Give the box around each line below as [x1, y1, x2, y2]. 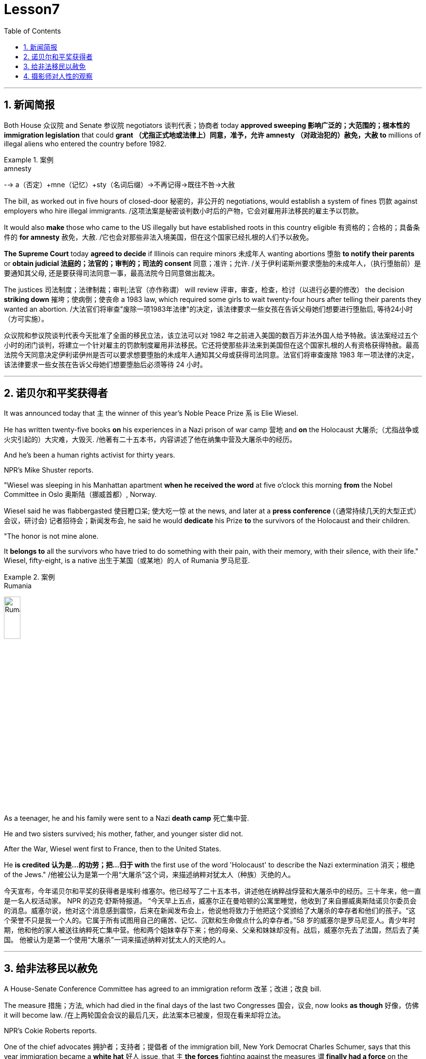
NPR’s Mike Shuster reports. [4, 466, 94, 475]
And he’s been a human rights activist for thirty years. [4, 451, 175, 459]
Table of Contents [4, 26, 61, 35]
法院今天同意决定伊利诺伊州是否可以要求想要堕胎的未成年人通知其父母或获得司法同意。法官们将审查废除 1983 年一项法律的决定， [4, 350, 418, 359]
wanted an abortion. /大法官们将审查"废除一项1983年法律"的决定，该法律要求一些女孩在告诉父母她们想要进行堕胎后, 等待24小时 [4, 304, 413, 313]
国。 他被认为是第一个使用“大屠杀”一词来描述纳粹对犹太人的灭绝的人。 [4, 935, 230, 944]
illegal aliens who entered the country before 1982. [4, 139, 166, 148]
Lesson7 [4, 1, 60, 18]
